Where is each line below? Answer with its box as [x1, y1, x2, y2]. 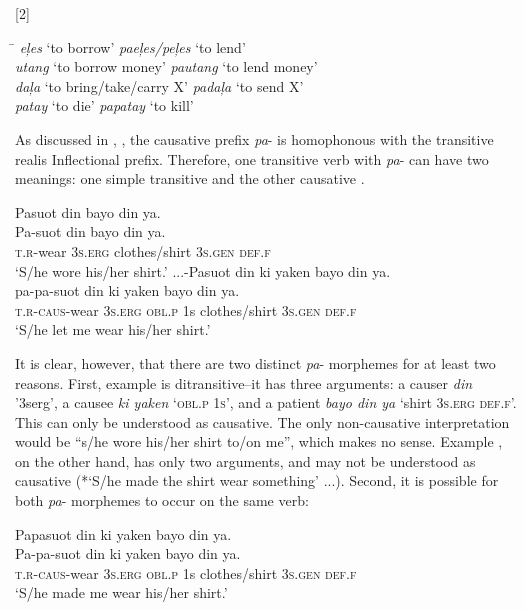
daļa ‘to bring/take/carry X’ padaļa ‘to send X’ [15, 75, 304, 96]
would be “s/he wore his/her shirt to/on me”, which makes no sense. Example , [15, 431, 503, 452]
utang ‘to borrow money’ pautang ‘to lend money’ [15, 56, 318, 77]
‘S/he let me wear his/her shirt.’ [15, 319, 211, 340]
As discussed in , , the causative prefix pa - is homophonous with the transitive [15, 128, 494, 149]
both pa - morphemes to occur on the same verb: [15, 490, 309, 511]
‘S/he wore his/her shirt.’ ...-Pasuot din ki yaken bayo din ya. [15, 260, 391, 281]
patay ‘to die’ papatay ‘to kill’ [15, 95, 194, 116]
